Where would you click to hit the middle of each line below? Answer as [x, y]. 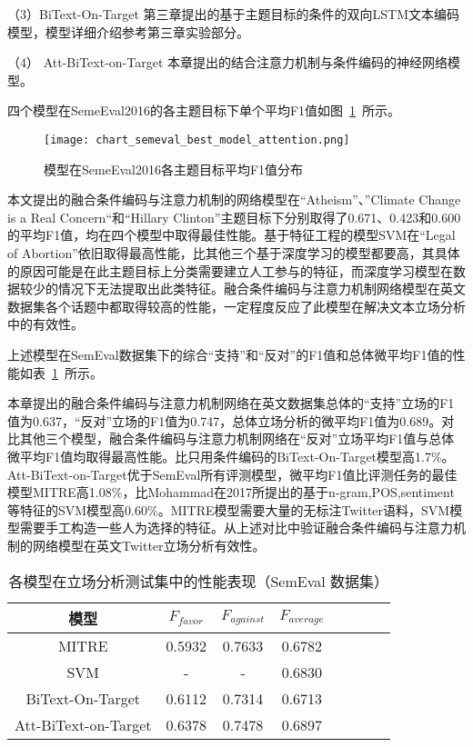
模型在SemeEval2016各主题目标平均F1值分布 [174, 169]
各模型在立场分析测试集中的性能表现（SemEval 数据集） [199, 581]
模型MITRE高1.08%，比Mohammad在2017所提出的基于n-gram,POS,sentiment [231, 492]
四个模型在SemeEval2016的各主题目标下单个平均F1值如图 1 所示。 [204, 110]
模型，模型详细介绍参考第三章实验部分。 [128, 31]
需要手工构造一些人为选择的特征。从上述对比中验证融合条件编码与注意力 [236, 528]
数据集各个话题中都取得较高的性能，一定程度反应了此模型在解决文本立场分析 [236, 306]
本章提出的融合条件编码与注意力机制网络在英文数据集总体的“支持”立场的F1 [231, 403]
